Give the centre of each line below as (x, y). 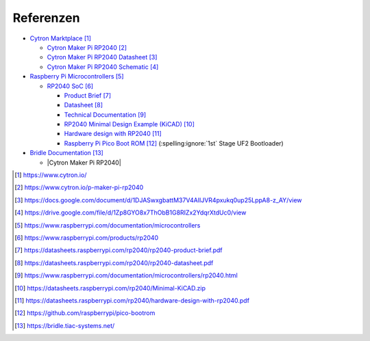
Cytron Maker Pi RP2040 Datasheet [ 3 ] (102, 57)
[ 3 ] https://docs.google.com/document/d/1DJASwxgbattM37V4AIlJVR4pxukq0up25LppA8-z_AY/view (158, 200)
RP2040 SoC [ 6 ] (70, 86)
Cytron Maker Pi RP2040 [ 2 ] (87, 47)
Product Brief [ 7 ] (88, 95)
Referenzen (46, 18)
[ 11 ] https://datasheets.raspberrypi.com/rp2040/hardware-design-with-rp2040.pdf (132, 300)
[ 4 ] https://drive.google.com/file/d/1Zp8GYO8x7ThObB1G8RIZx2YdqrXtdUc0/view (131, 213)
